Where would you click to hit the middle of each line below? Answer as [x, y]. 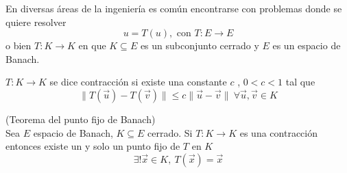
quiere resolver [36, 22]
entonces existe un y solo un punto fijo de [93, 146]
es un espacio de [307, 45]
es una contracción [278, 132]
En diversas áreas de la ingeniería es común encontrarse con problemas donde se [174, 8]
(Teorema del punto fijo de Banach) [81, 119]
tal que [300, 82]
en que [92, 45]
